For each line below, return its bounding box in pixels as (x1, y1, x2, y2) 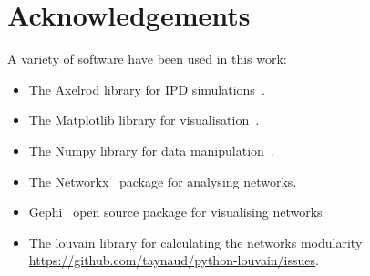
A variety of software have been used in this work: (7, 49, 287, 68)
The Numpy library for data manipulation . (28, 140, 274, 159)
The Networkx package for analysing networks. (28, 171, 297, 190)
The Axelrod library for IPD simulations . (28, 79, 265, 98)
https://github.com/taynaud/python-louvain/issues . (28, 250, 319, 270)
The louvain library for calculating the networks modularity (28, 232, 363, 251)
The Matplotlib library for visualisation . (28, 110, 260, 129)
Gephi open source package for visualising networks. (28, 202, 326, 221)
